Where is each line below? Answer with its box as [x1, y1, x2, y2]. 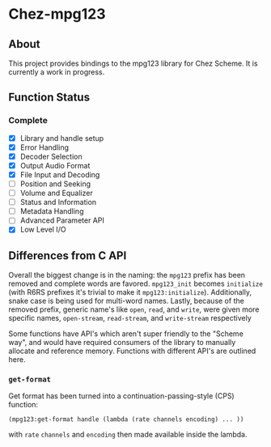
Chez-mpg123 [8, 5, 107, 23]
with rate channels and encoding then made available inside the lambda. [8, 430, 248, 440]
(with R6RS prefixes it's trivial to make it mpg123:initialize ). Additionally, [8, 287, 252, 297]
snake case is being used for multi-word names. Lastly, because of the [8, 296, 244, 306]
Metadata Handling [19, 206, 84, 216]
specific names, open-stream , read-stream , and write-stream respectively [8, 313, 252, 323]
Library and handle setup [19, 133, 104, 143]
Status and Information [19, 198, 97, 207]
